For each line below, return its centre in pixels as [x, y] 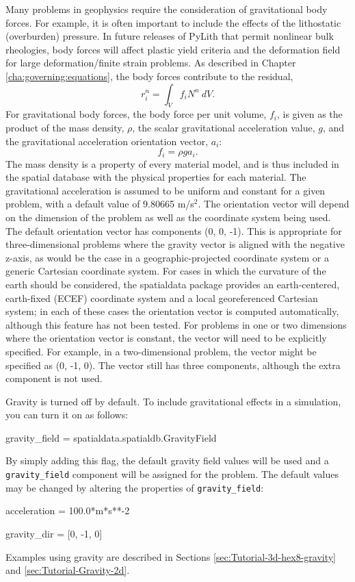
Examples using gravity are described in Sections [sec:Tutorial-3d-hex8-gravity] [171, 556]
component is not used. [54, 378]
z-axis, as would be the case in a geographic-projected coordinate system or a [167, 257]
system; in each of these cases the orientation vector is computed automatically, [172, 311]
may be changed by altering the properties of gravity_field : [135, 487]
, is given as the [310, 114]
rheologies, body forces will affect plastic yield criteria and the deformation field [173, 49]
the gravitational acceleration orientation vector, [107, 141]
